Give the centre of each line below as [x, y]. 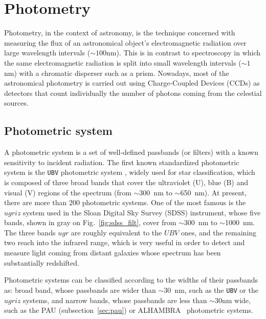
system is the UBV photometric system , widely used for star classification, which [130, 172]
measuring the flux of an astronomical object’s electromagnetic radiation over [125, 42]
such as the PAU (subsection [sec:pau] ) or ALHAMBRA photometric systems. [129, 310]
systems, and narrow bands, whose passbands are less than [115, 300]
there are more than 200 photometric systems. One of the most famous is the [125, 202]
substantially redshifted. [42, 262]
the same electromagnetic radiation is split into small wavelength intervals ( [123, 62]
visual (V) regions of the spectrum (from [68, 192]
